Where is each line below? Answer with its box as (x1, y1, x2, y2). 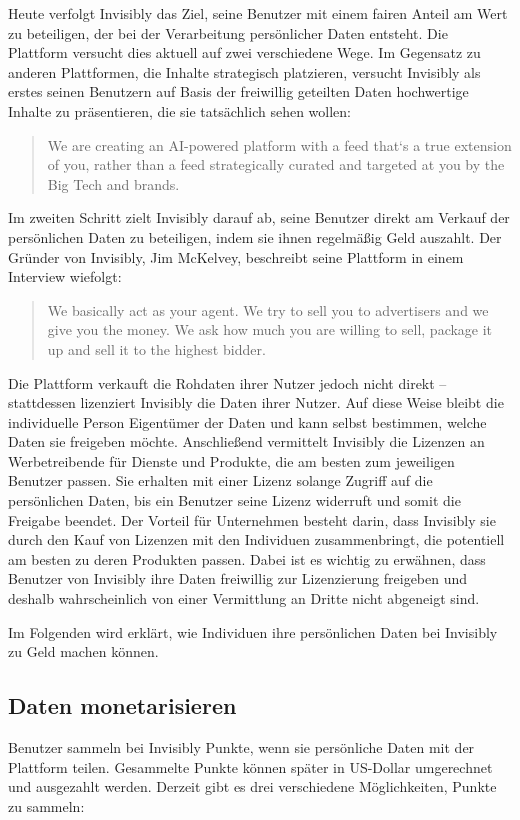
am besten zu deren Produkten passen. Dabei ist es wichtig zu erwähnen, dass (8, 548, 486, 569)
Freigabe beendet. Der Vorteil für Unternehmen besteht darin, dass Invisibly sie (8, 509, 496, 530)
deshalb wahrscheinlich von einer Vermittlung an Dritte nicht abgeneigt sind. (8, 588, 480, 609)
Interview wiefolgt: (8, 266, 122, 287)
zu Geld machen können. (8, 641, 159, 662)
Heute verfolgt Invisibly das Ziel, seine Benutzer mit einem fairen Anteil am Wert (8, 3, 508, 23)
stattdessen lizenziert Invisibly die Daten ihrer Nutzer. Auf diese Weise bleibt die (8, 392, 504, 413)
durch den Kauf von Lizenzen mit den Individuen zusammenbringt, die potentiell (8, 529, 505, 550)
